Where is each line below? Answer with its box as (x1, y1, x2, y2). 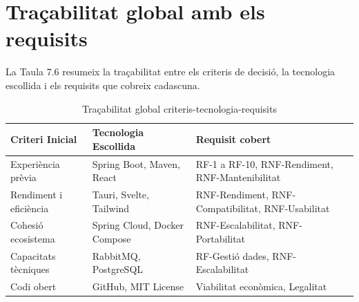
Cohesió (10, 218, 43, 232)
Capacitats (10, 248, 56, 263)
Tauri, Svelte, (92, 187, 149, 201)
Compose (92, 232, 131, 245)
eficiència (10, 200, 49, 215)
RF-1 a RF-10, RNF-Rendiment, (195, 156, 333, 171)
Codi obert (10, 279, 57, 294)
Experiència (10, 156, 60, 171)
